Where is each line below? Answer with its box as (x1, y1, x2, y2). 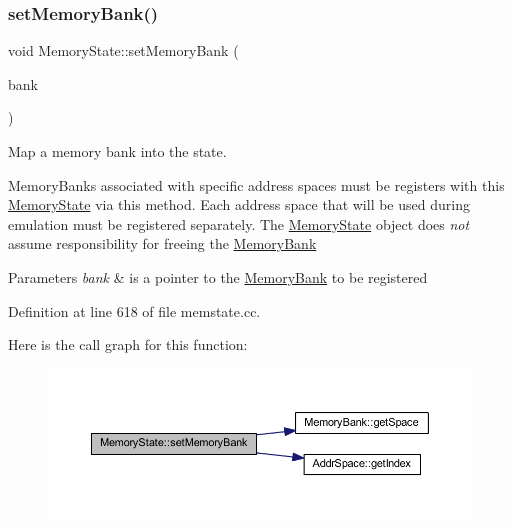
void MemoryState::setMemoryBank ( (8, 40, 239, 61)
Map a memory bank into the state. (8, 141, 227, 161)
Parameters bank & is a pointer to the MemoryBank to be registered (8, 266, 428, 287)
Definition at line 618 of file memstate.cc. (8, 300, 261, 321)
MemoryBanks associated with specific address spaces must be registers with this (8, 174, 505, 195)
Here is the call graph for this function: (8, 334, 248, 355)
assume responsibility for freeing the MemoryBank (8, 233, 317, 254)
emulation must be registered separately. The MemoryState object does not (8, 213, 470, 234)
